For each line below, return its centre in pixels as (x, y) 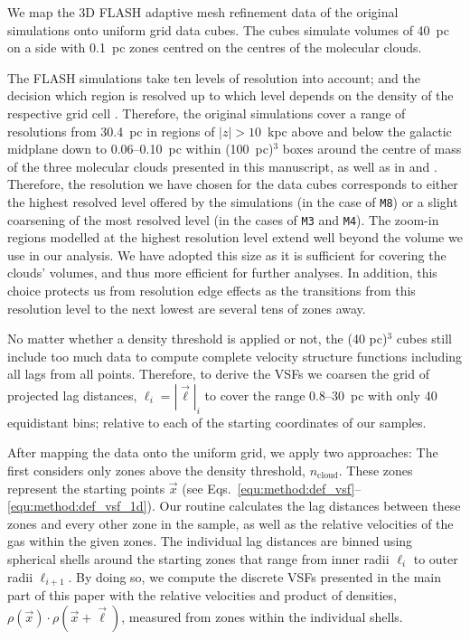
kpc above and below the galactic (360, 131)
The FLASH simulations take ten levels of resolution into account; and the (214, 77)
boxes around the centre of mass (372, 149)
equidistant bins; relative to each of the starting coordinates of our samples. (217, 422)
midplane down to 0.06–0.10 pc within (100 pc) (141, 149)
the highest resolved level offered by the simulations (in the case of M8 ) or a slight (233, 201)
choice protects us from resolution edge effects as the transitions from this (211, 291)
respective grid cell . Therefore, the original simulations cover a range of (207, 113)
